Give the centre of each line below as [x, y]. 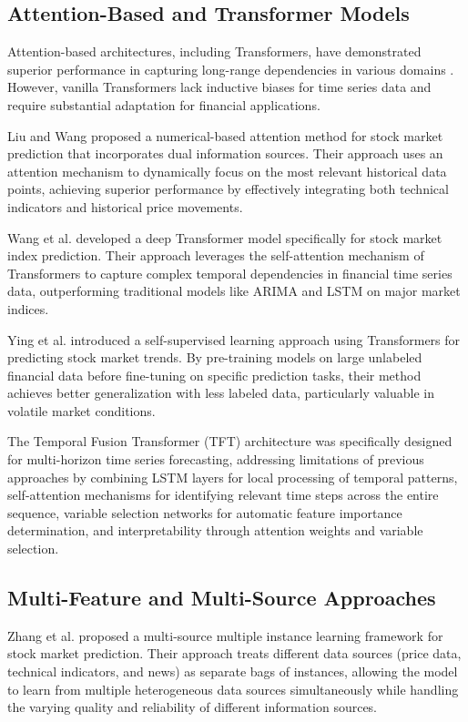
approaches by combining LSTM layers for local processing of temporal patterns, [233, 477]
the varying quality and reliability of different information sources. [193, 707]
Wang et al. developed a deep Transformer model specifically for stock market [225, 237]
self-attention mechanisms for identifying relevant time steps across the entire [223, 495]
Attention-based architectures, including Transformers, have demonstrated [214, 51]
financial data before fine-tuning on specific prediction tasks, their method [214, 375]
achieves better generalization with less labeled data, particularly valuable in [221, 393]
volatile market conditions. [81, 410]
